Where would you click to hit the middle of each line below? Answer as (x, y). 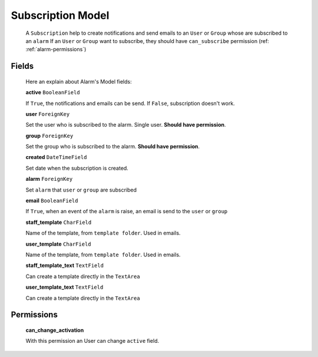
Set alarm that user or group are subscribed (81, 190)
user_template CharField (58, 244)
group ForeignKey (49, 135)
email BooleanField (52, 201)
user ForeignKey (48, 114)
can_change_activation (55, 330)
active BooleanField (53, 92)
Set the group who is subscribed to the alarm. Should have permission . (113, 147)
